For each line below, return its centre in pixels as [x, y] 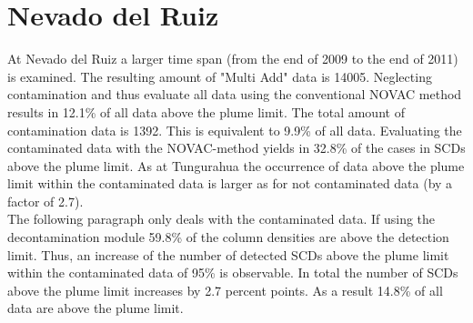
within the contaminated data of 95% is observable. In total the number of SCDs [233, 273]
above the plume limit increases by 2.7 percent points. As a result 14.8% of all [225, 290]
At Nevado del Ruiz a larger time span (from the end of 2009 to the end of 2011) [233, 59]
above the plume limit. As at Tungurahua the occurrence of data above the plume [236, 165]
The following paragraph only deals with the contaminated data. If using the [221, 219]
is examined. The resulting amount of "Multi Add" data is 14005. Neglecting [220, 76]
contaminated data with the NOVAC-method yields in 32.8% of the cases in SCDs [236, 148]
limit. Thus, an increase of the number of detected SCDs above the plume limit [228, 254]
